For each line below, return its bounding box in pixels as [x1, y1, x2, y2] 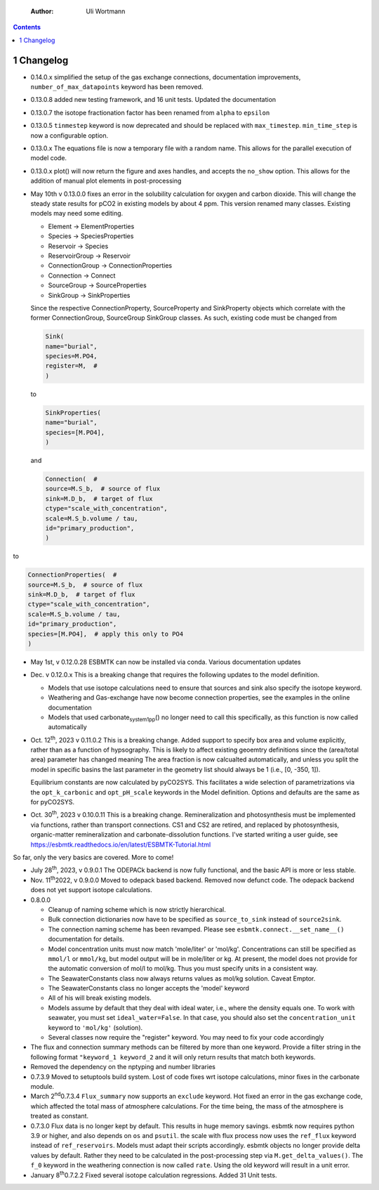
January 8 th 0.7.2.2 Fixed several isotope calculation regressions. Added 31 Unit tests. [30, 1170, 277, 1179]
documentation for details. [48, 935, 124, 943]
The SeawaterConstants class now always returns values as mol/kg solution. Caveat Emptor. [48, 974, 316, 983]
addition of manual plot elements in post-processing [30, 176, 182, 185]
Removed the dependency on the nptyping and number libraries [30, 1063, 215, 1071]
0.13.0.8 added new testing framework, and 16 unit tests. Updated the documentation [30, 96, 277, 104]
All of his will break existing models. [48, 994, 152, 1002]
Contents [13, 23, 41, 32]
